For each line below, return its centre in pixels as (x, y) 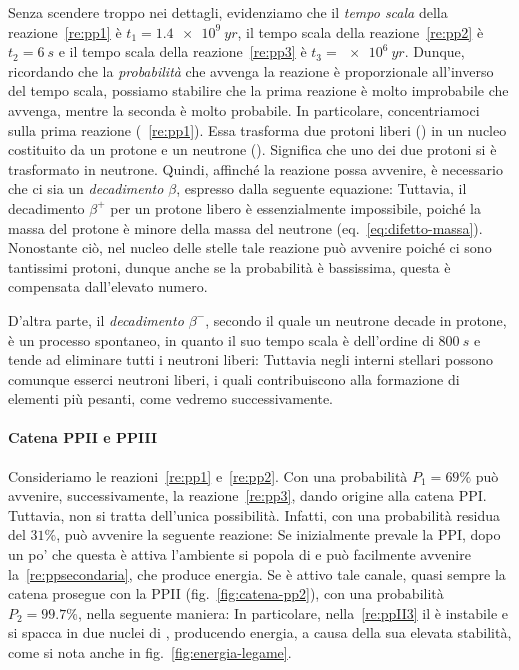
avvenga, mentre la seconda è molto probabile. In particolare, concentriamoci (244, 109)
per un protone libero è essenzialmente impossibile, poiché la (295, 207)
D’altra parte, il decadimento (96, 319)
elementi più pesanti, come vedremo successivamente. (170, 398)
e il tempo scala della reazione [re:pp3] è (182, 51)
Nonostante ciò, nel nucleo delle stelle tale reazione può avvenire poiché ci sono (250, 247)
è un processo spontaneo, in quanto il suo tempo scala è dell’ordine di (221, 339)
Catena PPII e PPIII (83, 437)
